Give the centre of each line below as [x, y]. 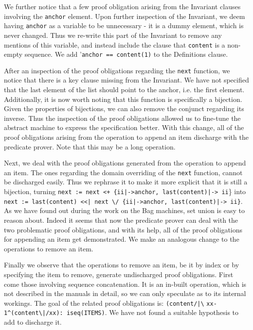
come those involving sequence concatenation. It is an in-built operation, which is [125, 284]
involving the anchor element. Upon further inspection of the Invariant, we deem [125, 16]
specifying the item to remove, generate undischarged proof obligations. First [119, 274]
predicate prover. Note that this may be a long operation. [90, 146]
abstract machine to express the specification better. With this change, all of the [124, 127]
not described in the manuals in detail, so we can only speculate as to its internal [125, 293]
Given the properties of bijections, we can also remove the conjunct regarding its [124, 108]
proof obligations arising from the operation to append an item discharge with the [126, 137]
